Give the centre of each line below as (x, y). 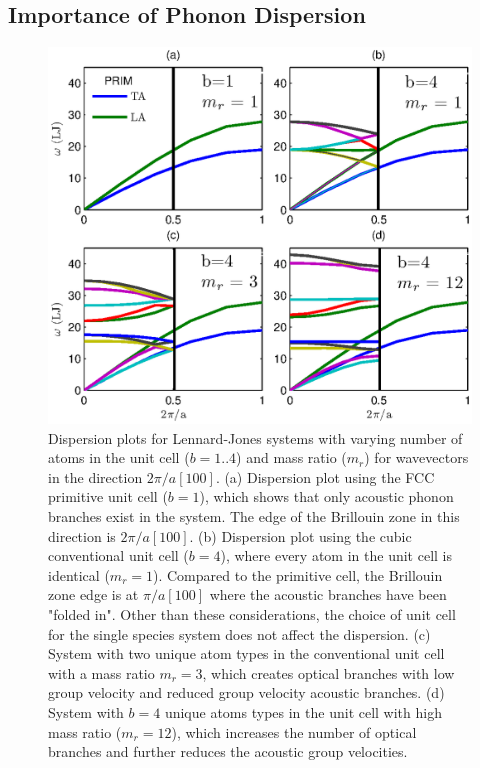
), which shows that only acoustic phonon (326, 496)
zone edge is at (93, 594)
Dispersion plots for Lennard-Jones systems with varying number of (255, 437)
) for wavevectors (416, 457)
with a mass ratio (101, 672)
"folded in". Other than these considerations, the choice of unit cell (252, 613)
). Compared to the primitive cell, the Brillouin (298, 574)
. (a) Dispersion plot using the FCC (325, 476)
